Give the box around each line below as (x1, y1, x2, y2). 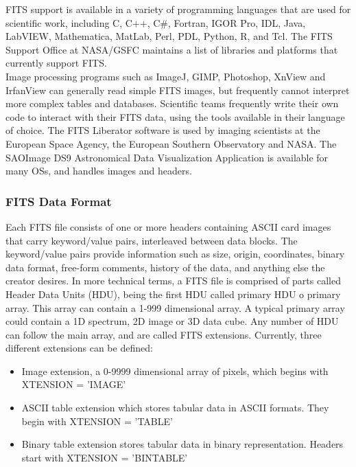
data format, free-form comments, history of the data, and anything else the (5, 260, 325, 274)
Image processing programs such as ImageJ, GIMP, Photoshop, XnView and (5, 69, 326, 83)
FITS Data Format (5, 192, 112, 209)
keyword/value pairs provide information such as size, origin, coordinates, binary (5, 247, 345, 261)
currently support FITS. (5, 56, 107, 70)
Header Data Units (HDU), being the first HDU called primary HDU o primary (5, 286, 341, 301)
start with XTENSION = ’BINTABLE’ (21, 450, 188, 464)
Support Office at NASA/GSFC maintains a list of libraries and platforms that (5, 42, 338, 56)
